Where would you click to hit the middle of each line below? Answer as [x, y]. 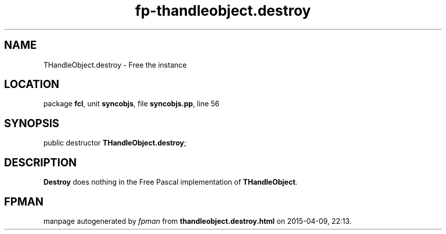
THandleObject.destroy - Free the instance [115, 65]
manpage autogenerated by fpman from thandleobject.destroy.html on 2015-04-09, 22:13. [198, 221]
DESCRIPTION [40, 162]
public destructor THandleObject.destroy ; [115, 143]
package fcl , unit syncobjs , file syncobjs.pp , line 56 [132, 104]
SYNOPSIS [32, 123]
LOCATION [32, 84]
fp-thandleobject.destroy [223, 11]
